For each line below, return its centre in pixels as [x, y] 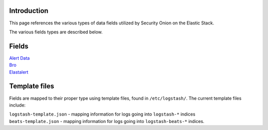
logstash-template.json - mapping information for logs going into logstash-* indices [102, 114]
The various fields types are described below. [56, 32]
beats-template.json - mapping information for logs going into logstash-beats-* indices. [107, 121]
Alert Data [19, 58]
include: [17, 105]
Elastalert [19, 72]
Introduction [29, 11]
